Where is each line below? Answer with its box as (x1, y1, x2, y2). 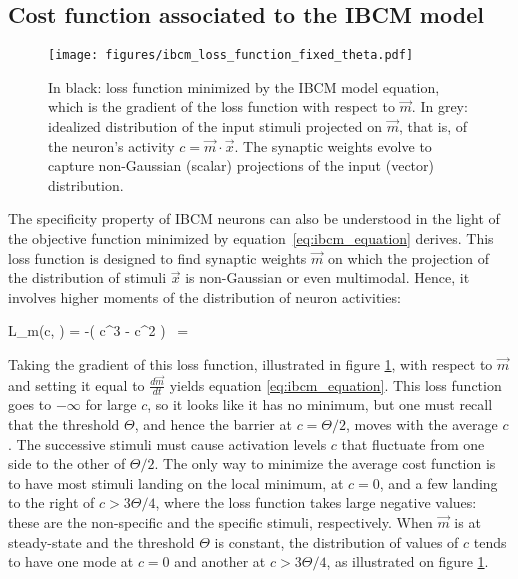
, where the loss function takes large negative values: (155, 492, 477, 513)
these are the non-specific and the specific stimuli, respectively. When (8, 512, 433, 533)
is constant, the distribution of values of (214, 531, 459, 552)
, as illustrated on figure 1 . (326, 551, 489, 572)
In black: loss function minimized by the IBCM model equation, (48, 76, 440, 97)
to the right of (8, 492, 95, 513)
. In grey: (411, 96, 468, 117)
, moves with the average (346, 414, 498, 435)
